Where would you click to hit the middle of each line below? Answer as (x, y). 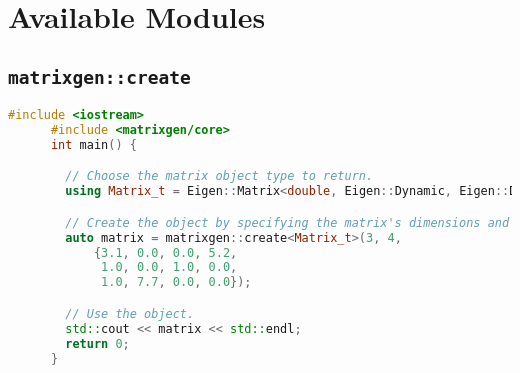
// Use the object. (130, 313)
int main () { (93, 144)
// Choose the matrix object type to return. (219, 176)
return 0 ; (97, 343)
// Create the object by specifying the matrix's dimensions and (287, 222)
